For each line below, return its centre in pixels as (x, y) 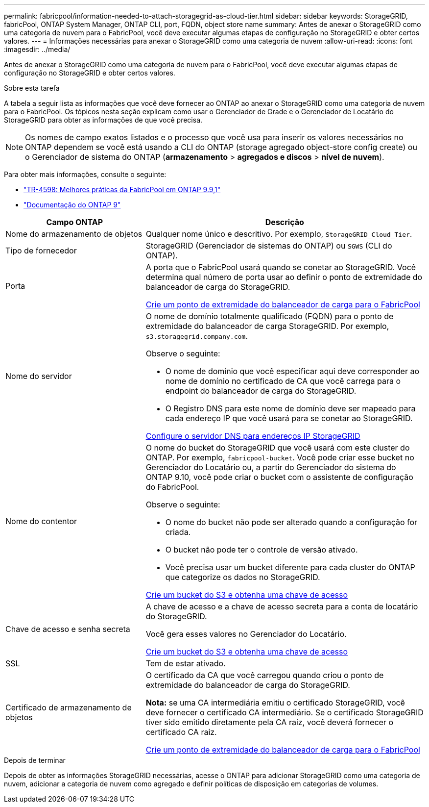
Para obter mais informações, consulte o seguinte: (85, 174)
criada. (178, 532)
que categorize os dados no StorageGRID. (243, 577)
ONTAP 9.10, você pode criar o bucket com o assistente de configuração (279, 477)
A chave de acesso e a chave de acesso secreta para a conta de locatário (282, 606)
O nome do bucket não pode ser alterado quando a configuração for (291, 522)
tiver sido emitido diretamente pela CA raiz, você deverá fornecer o (269, 722)
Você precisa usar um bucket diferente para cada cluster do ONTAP (290, 567)
